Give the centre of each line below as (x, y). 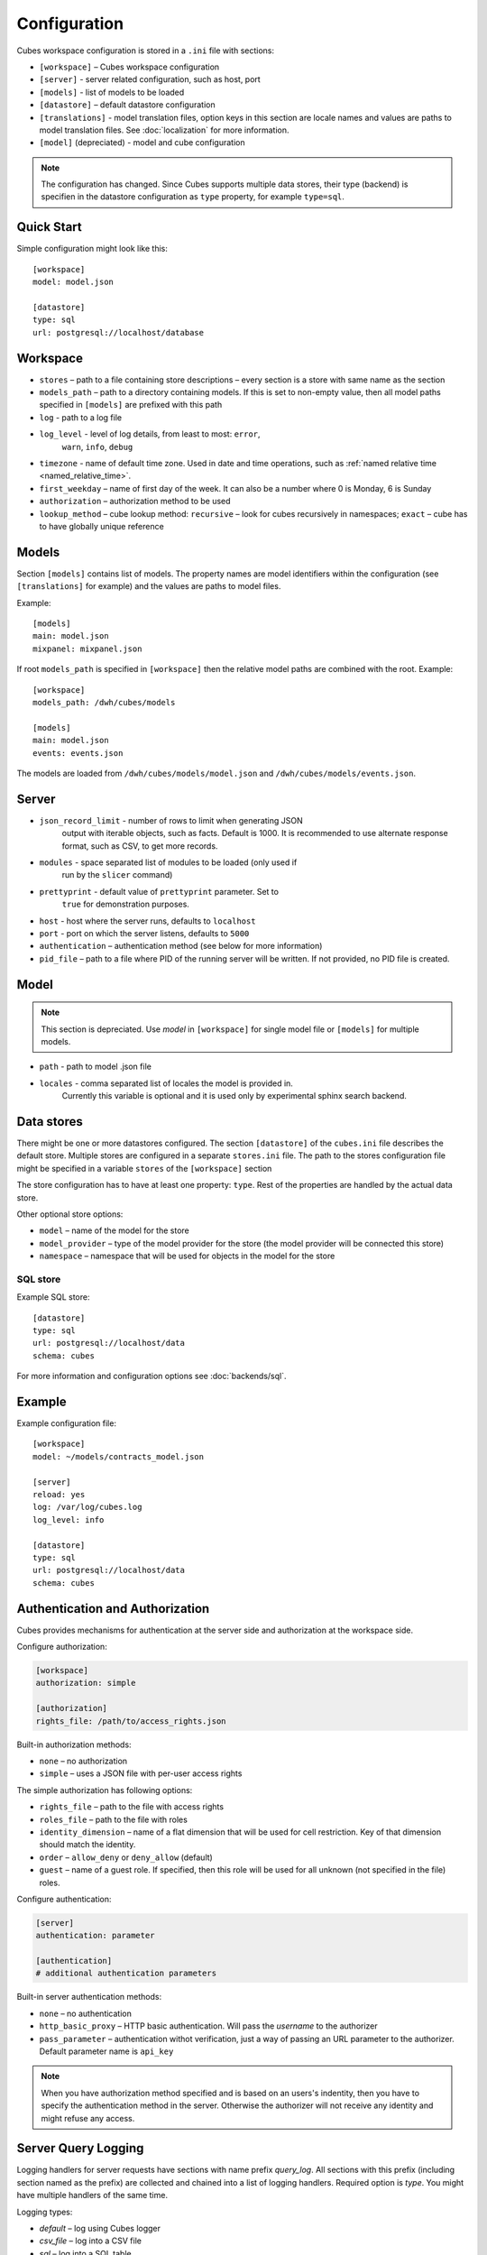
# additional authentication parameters (126, 1974)
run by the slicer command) (117, 875)
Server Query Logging (80, 2148)
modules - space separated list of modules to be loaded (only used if (168, 862)
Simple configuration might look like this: (92, 249)
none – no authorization (83, 1761)
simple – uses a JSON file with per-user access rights (141, 1773)
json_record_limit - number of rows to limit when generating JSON (171, 820)
